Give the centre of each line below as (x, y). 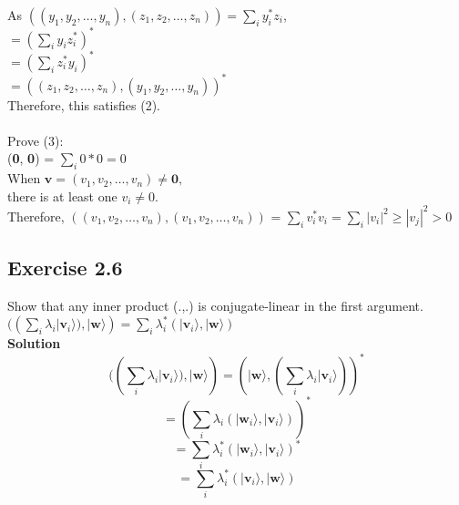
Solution (34, 343)
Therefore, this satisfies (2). (84, 104)
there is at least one (62, 196)
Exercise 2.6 (65, 268)
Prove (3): (36, 140)
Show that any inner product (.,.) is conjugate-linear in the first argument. (215, 305)
